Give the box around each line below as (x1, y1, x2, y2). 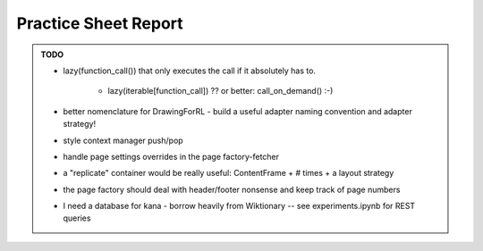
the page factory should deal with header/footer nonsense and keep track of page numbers (63, 184, 401, 195)
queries (63, 213, 91, 223)
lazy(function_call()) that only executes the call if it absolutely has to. (63, 65, 317, 76)
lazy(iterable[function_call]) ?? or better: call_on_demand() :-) (107, 86, 334, 96)
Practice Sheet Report (16, 13, 183, 33)
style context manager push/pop (63, 135, 183, 146)
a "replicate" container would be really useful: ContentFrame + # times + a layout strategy (63, 168, 394, 179)
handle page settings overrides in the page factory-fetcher (63, 151, 280, 162)
